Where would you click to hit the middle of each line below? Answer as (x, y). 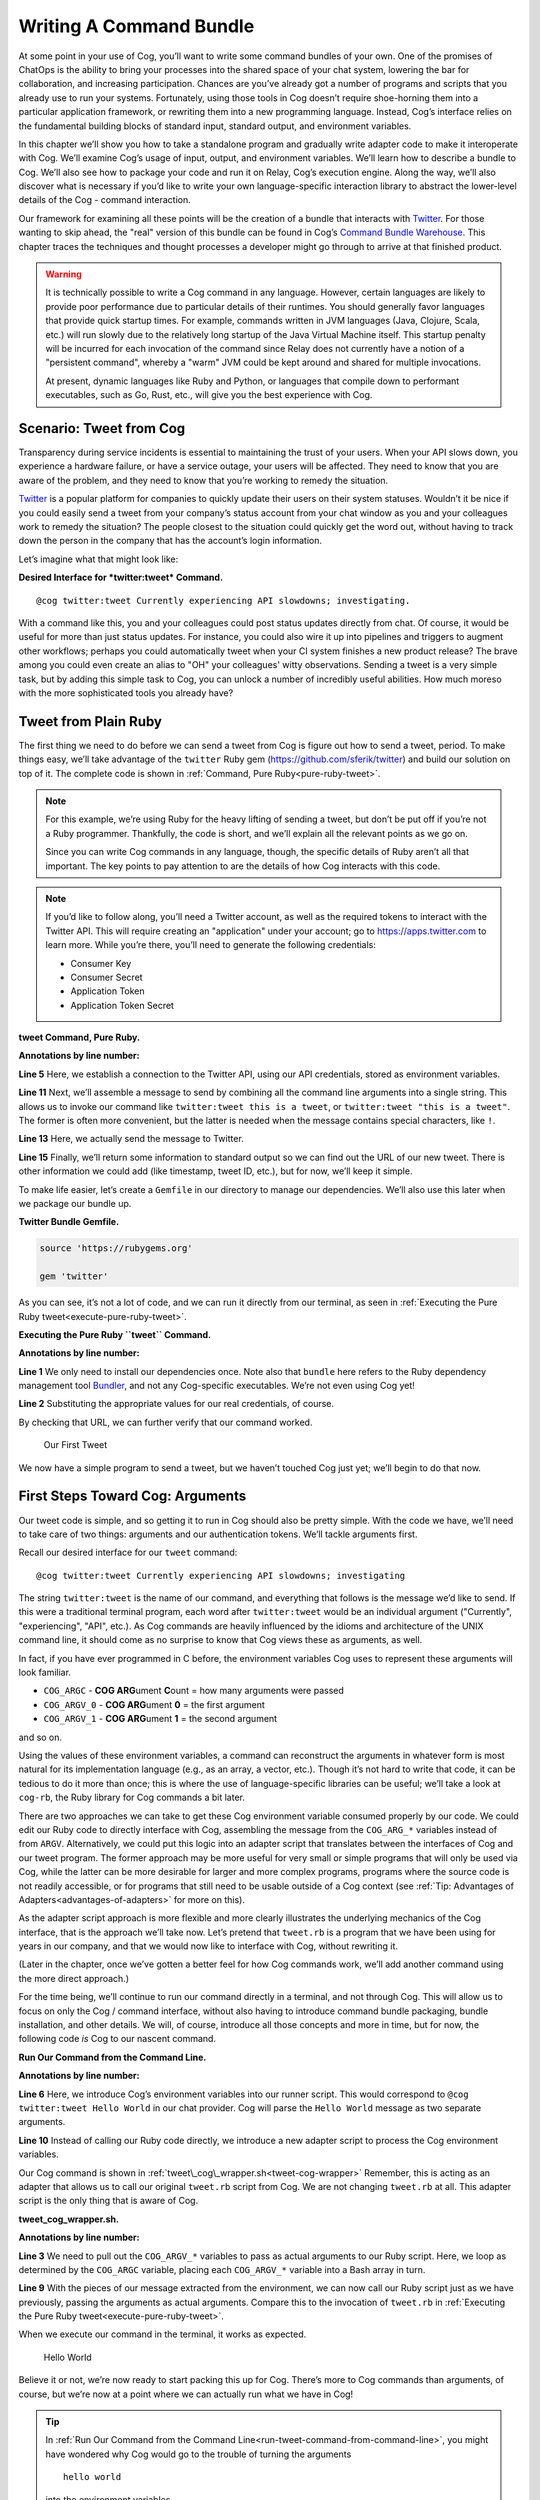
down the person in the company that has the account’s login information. (170, 541)
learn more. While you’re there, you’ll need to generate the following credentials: (211, 945)
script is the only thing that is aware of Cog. (108, 2201)
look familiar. (45, 1672)
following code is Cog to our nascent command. (117, 2039)
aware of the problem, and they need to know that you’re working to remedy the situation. (203, 480)
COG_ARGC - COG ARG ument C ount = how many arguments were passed (194, 1691)
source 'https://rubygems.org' (116, 1248)
